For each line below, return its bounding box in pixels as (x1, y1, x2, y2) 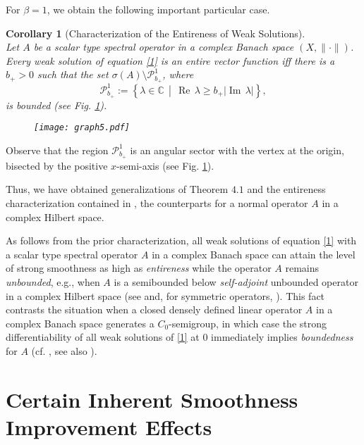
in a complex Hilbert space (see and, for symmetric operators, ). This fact (6, 288, 325, 303)
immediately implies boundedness (211, 330, 353, 344)
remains (285, 261, 320, 275)
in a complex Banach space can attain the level (152, 246, 356, 261)
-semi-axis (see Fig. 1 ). (116, 158, 214, 173)
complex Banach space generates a (6, 315, 154, 330)
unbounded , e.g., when (6, 275, 100, 289)
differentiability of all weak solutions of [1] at (6, 330, 200, 344)
